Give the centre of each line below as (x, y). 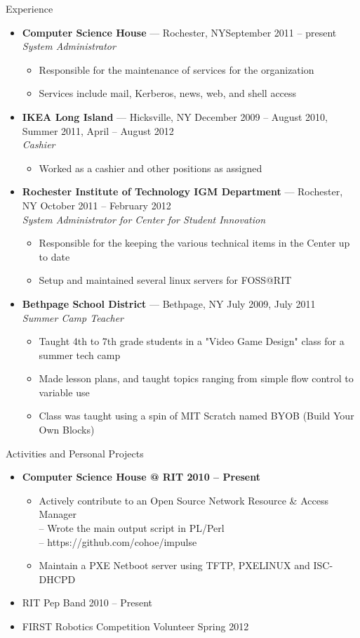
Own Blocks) (67, 430)
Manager (58, 514)
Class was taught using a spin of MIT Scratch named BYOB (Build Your (196, 416)
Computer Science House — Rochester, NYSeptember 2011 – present (179, 32)
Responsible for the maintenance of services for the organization (176, 69)
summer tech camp (80, 354)
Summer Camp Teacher (73, 317)
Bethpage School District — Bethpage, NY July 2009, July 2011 (169, 303)
